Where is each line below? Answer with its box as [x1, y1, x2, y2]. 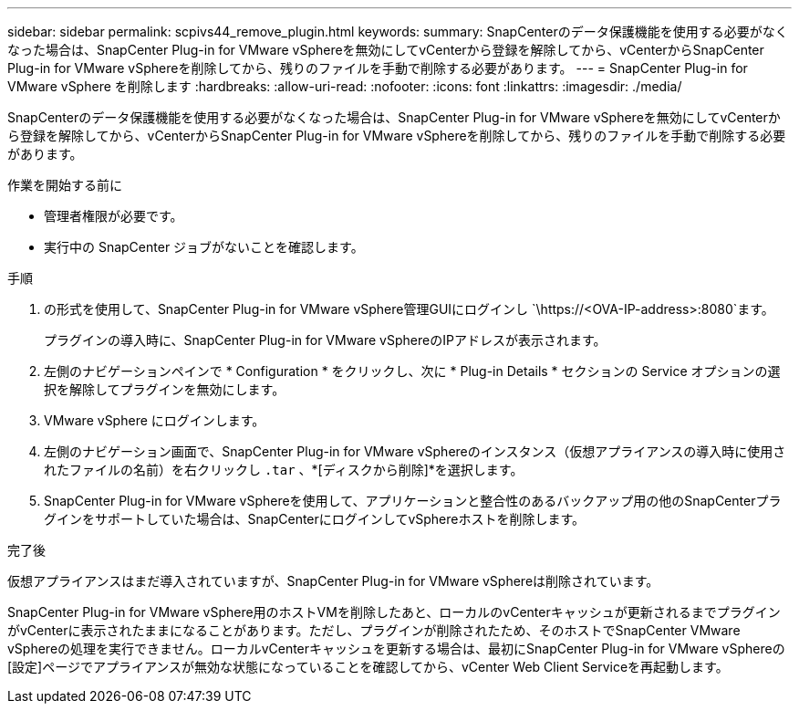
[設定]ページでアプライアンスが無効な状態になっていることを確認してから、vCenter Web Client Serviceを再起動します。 [7, 659, 729, 674]
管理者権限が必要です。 [44, 208, 183, 224]
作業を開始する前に [7, 177, 122, 193]
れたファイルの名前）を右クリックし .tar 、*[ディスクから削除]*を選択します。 [44, 462, 524, 477]
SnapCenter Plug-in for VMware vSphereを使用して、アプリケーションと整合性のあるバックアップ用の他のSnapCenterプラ [44, 493, 782, 508]
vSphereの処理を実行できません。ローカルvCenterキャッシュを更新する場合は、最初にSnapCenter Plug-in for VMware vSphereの [7, 641, 785, 656]
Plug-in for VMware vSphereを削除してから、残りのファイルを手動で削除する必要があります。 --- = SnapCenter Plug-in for [7, 60, 748, 76]
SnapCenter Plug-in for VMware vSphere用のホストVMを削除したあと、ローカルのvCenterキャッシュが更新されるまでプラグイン [7, 604, 781, 620]
